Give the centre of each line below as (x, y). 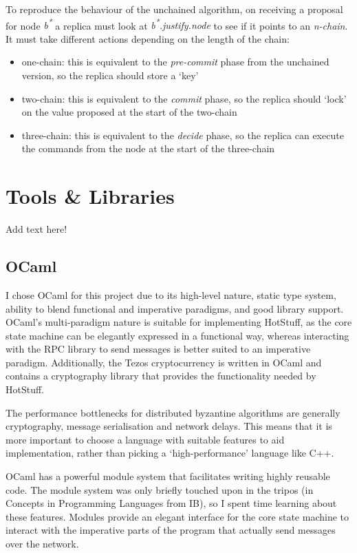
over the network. (42, 544)
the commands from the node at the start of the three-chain (148, 148)
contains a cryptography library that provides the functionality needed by (161, 376)
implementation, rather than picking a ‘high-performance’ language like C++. (170, 453)
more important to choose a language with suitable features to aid (145, 439)
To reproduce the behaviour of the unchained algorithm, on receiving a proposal (174, 9)
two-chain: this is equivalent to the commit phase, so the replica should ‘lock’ (184, 98)
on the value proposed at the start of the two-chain (129, 112)
